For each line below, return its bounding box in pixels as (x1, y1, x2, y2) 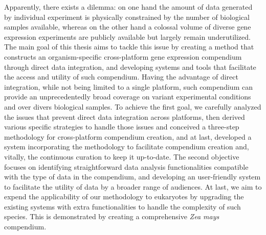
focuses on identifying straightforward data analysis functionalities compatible (4, 161, 249, 172)
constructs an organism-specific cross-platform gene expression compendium (4, 51, 242, 62)
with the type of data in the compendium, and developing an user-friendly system (4, 171, 261, 182)
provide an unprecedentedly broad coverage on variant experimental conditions (4, 91, 251, 102)
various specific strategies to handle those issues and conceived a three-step (4, 121, 239, 132)
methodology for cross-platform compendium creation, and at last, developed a (4, 131, 252, 142)
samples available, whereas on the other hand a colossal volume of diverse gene (4, 21, 251, 32)
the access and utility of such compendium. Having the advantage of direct (4, 71, 238, 82)
